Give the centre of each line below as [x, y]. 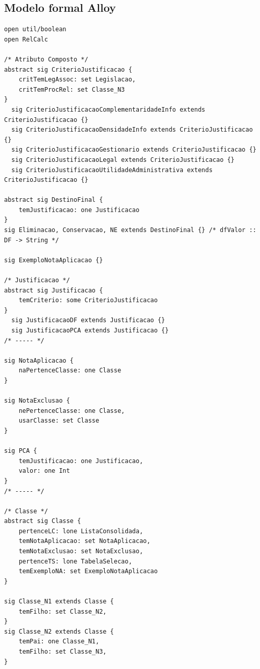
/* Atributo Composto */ [46, 59]
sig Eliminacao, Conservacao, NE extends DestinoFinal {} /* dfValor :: [130, 230]
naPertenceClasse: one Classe [70, 371]
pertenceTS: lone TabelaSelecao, [75, 561]
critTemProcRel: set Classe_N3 [72, 89]
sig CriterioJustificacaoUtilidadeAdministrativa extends [112, 170]
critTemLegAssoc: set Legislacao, [77, 80]
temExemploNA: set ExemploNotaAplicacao [88, 571]
